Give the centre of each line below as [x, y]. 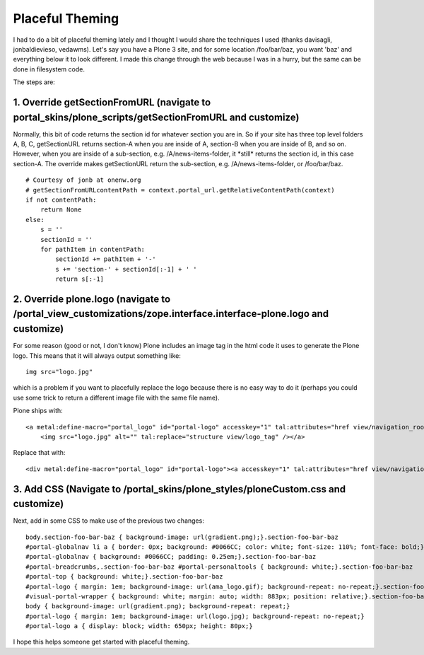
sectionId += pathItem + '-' [106, 259]
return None [61, 210]
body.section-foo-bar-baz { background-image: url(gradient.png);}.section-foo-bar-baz [182, 537]
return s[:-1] [80, 279]
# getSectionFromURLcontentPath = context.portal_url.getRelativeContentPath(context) [180, 190]
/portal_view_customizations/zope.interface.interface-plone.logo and [171, 314]
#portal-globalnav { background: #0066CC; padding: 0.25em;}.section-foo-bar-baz [171, 557]
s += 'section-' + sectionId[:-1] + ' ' [126, 269]
